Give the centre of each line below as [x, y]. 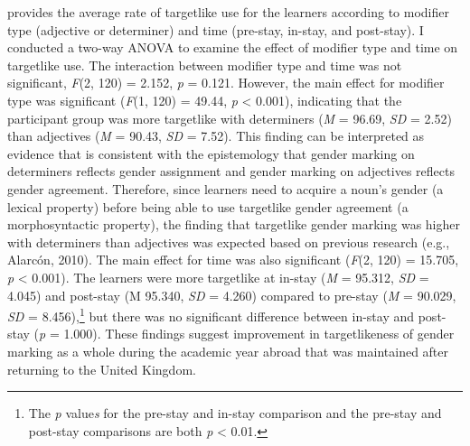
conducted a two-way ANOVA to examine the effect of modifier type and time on [233, 47]
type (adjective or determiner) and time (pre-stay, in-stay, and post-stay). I [216, 29]
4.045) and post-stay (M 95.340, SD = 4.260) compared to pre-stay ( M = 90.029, [232, 295]
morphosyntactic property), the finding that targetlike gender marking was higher [234, 224]
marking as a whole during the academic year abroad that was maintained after [228, 351]
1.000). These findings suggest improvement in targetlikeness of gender [259, 334]
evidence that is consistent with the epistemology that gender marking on [211, 153]
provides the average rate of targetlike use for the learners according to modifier [229, 12]
